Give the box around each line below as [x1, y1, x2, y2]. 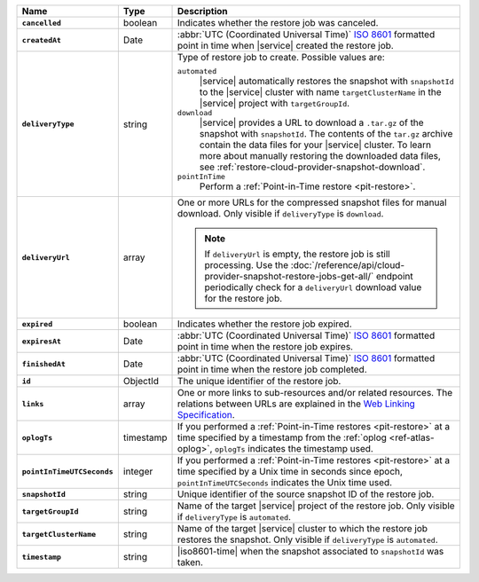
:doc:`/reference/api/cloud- [290, 259, 405, 271]
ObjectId [122, 375, 160, 387]
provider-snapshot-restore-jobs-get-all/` [204, 271, 374, 282]
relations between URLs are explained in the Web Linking [177, 397, 416, 410]
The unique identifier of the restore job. [177, 375, 342, 387]
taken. [177, 556, 204, 568]
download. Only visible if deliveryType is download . [177, 208, 384, 219]
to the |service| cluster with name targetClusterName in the [200, 86, 442, 98]
